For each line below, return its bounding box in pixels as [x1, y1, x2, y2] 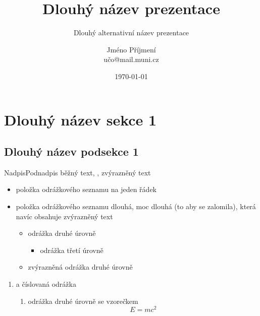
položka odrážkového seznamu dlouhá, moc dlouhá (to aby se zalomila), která [16, 201, 256, 212]
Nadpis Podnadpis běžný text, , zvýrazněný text [4, 167, 151, 177]
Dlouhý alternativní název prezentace [73, 27, 189, 38]
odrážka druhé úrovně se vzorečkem [28, 295, 138, 306]
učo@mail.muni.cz [103, 54, 159, 65]
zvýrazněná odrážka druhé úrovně [28, 262, 133, 272]
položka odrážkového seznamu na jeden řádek [16, 184, 157, 195]
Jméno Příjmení [107, 44, 156, 54]
